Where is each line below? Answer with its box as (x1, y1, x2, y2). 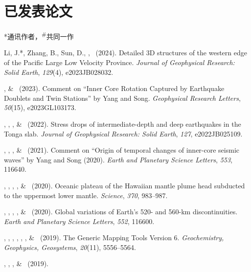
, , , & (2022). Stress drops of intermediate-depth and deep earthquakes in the (4, 118, 241, 129)
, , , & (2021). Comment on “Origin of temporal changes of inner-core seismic (4, 145, 240, 155)
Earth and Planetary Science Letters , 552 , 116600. (4, 216, 155, 226)
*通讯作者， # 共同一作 (4, 30, 74, 41)
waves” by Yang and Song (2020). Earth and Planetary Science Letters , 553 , (4, 154, 232, 164)
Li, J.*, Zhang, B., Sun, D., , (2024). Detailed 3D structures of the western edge (4, 47, 247, 58)
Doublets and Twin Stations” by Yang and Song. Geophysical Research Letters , (4, 92, 241, 103)
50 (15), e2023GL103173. (4, 102, 76, 113)
